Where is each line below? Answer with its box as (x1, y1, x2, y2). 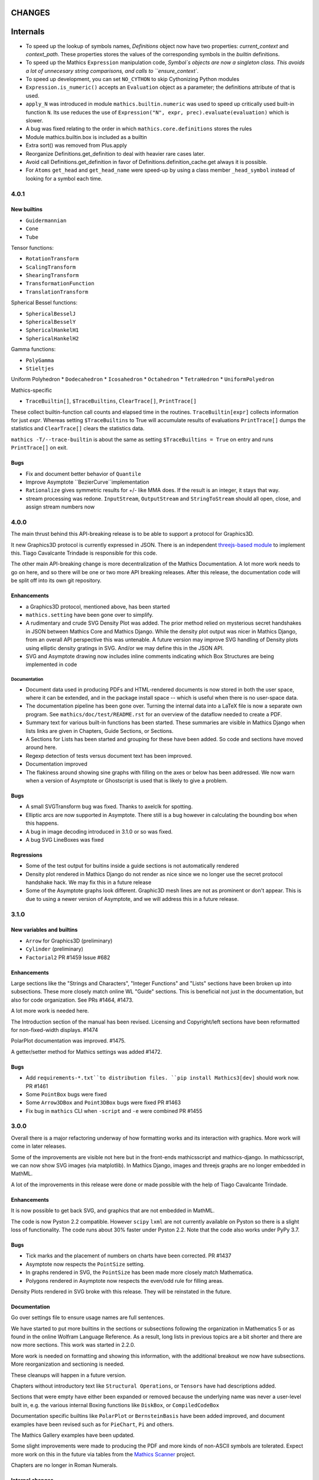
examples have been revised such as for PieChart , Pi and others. (11, 1421, 174, 1428)
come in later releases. (11, 1143, 67, 1150)
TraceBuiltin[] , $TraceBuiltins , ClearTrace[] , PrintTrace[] (25, 397, 197, 405)
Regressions (11, 851, 43, 858)
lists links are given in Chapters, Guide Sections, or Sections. (25, 727, 174, 734)
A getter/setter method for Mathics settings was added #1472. (11, 1048, 162, 1055)
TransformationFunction (25, 280, 95, 287)
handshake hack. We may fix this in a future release (25, 879, 152, 886)
